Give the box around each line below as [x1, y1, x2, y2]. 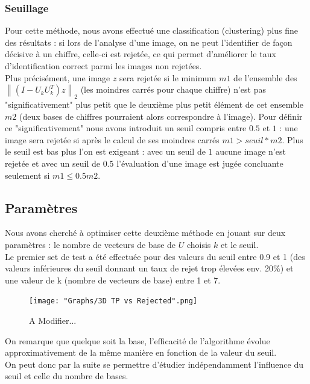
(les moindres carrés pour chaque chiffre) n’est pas [80, 83, 267, 96]
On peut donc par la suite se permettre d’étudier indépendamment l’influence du [5, 358, 304, 370]
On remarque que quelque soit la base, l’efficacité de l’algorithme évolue [5, 334, 270, 347]
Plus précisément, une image [5, 71, 110, 84]
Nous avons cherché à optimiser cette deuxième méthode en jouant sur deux [5, 226, 286, 239]
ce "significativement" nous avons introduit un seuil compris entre [5, 122, 247, 134]
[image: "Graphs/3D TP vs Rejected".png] [29, 297, 198, 306]
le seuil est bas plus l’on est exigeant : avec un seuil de [5, 145, 206, 158]
